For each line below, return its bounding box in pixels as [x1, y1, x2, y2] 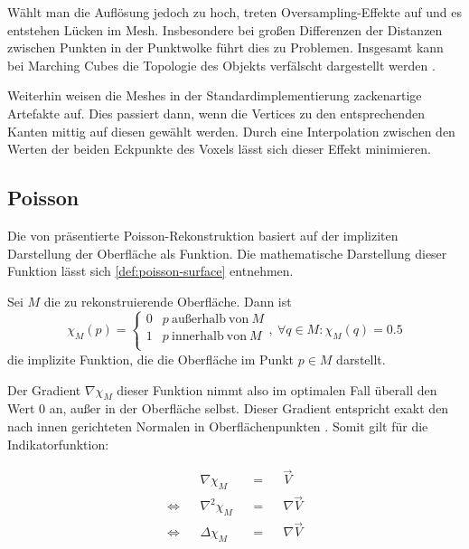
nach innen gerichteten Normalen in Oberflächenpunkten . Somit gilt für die [7, 416, 428, 435]
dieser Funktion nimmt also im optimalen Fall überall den [117, 380, 437, 399]
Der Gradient [7, 380, 81, 399]
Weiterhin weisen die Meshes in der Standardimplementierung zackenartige [7, 86, 422, 105]
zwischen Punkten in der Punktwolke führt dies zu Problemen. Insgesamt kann [7, 38, 444, 57]
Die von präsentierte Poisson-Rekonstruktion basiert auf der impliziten [7, 225, 399, 244]
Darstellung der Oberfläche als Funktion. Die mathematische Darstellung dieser [7, 243, 447, 262]
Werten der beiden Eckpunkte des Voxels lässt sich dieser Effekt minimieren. [7, 139, 431, 158]
